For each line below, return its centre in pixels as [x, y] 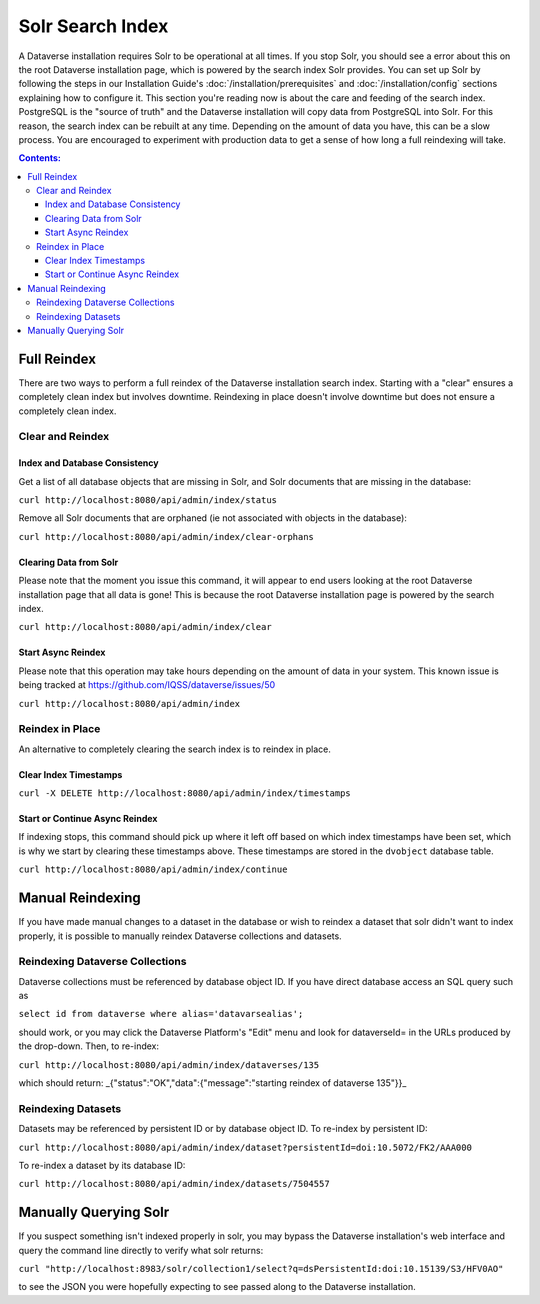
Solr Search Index [93, 26]
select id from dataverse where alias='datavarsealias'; [161, 1014]
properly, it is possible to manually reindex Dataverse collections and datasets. [180, 936]
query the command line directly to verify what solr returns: [141, 1250]
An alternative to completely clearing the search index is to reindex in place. [175, 749]
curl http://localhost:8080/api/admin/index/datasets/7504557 [174, 1184]
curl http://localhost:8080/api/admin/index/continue [153, 869]
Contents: [40, 158]
